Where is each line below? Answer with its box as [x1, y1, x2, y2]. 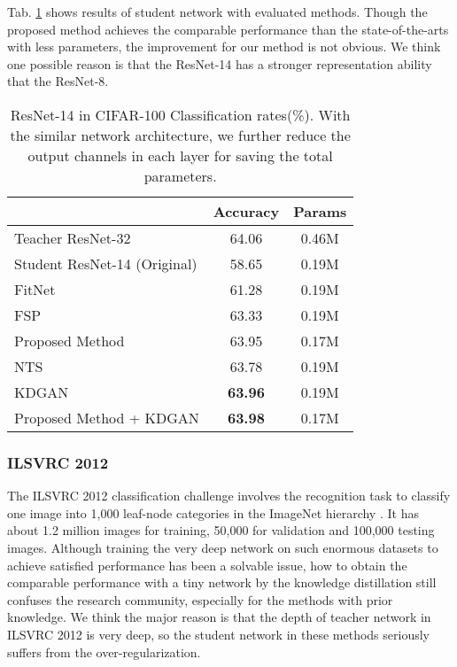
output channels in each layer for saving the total [27, 144, 333, 166]
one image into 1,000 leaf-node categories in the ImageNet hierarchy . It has [7, 503, 419, 522]
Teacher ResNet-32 [14, 227, 131, 248]
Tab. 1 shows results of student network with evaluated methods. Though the [7, 3, 428, 20]
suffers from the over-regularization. [7, 642, 201, 661]
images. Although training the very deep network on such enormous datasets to [7, 538, 438, 556]
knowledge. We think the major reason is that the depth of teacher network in [7, 608, 431, 626]
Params [293, 200, 347, 221]
